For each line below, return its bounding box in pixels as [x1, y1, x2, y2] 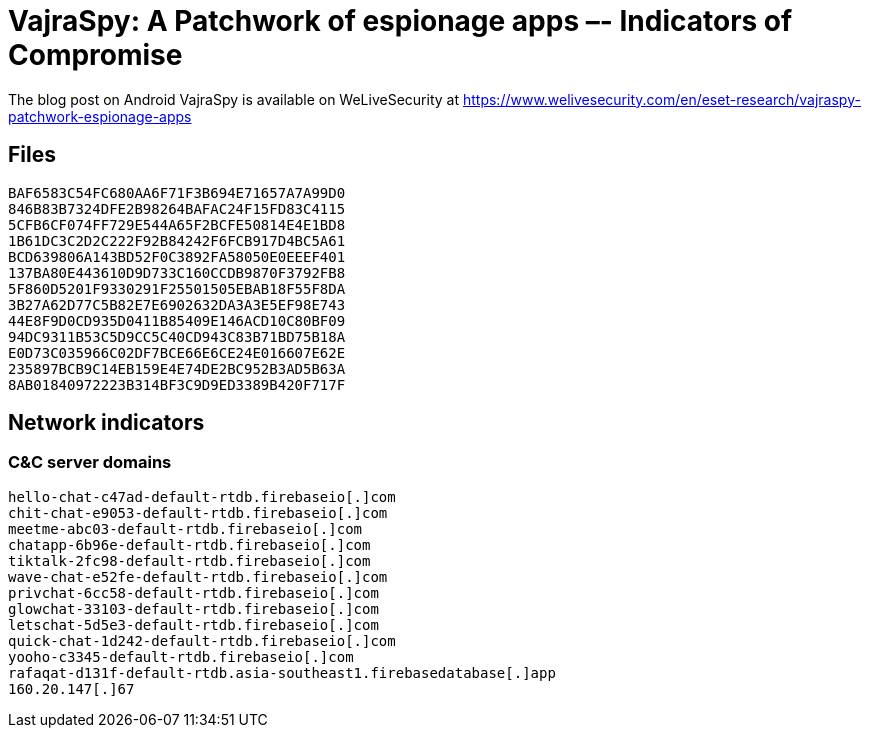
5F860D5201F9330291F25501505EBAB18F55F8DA [8, 280, 346, 297]
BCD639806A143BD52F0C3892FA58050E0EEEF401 [8, 248, 346, 265]
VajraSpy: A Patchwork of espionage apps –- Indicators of [8, 4, 793, 38]
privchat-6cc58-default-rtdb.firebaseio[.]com [8, 584, 379, 601]
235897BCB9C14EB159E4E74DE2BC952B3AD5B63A [8, 360, 346, 377]
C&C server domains [8, 452, 172, 473]
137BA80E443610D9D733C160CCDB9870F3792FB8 [8, 264, 346, 281]
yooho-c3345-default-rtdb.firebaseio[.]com [8, 648, 354, 665]
